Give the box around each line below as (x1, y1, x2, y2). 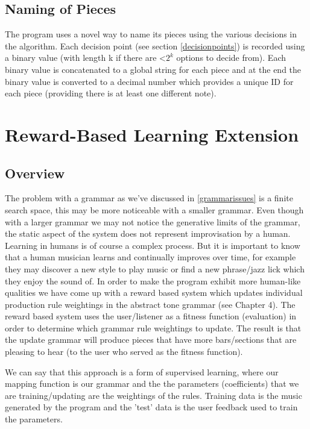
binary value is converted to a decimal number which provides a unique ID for (5, 75, 294, 87)
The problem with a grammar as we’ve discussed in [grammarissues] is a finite (5, 192, 293, 204)
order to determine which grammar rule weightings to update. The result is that (5, 321, 302, 334)
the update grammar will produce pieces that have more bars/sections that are (5, 333, 297, 346)
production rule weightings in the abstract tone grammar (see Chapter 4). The (5, 298, 296, 310)
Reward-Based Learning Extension (5, 122, 299, 146)
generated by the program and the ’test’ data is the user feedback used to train (5, 401, 298, 413)
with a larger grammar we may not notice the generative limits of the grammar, (5, 215, 300, 228)
